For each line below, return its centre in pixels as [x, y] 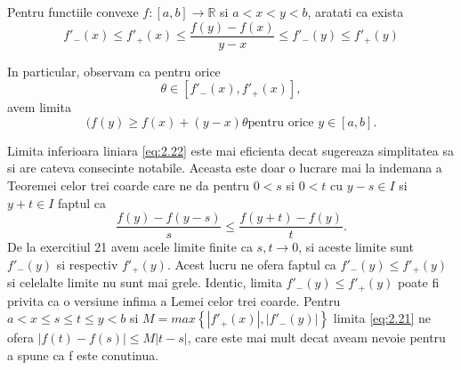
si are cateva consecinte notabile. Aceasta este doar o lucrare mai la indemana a [225, 168]
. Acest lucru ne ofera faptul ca [251, 264]
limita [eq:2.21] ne [382, 318]
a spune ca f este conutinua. [83, 354]
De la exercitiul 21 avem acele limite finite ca [130, 247]
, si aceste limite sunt [356, 247]
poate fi [418, 282]
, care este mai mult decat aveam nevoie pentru [316, 338]
